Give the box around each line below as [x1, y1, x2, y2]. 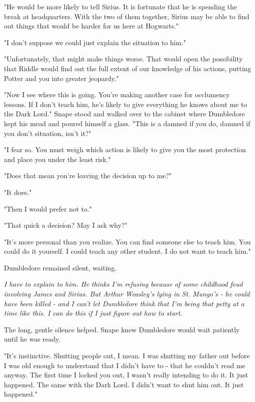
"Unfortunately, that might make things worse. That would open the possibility [4, 54, 243, 64]
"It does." [4, 187, 32, 197]
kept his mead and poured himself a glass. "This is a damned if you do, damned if [4, 118, 251, 128]
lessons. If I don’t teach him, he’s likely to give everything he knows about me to [4, 99, 247, 109]
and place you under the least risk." [4, 154, 111, 164]
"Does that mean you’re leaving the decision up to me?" [4, 170, 171, 181]
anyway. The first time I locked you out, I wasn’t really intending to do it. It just [4, 370, 248, 380]
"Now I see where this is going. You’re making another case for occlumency [4, 89, 230, 100]
